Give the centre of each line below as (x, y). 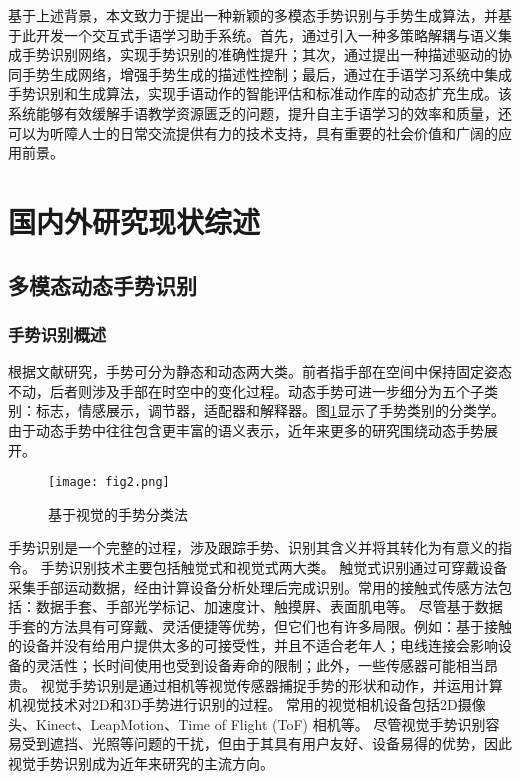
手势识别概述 (57, 333)
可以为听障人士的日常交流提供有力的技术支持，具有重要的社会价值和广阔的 (253, 132)
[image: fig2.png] (109, 482)
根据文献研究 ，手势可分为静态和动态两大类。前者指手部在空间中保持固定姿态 (260, 371)
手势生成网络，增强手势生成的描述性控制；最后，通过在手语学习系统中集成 (266, 73)
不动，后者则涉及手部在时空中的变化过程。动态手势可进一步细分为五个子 (246, 390)
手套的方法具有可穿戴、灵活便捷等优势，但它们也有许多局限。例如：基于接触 (260, 625)
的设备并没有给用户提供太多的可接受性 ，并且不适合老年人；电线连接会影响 (253, 645)
